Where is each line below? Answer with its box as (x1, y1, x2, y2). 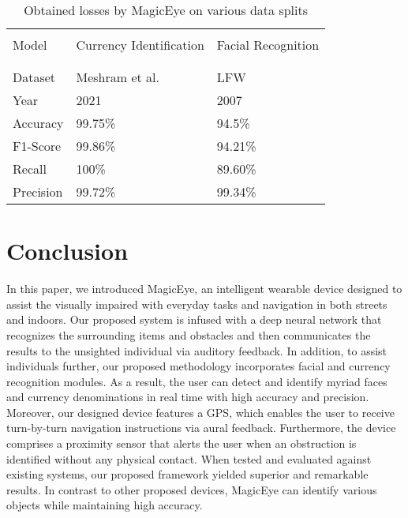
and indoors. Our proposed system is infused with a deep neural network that (6, 311, 382, 328)
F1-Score (13, 137, 62, 155)
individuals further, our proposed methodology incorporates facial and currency (6, 358, 391, 374)
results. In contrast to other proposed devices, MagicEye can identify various (6, 481, 377, 497)
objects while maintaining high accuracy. (6, 497, 203, 513)
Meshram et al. (76, 68, 159, 86)
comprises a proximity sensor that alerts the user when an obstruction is (6, 435, 357, 452)
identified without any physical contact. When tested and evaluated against (6, 450, 372, 467)
